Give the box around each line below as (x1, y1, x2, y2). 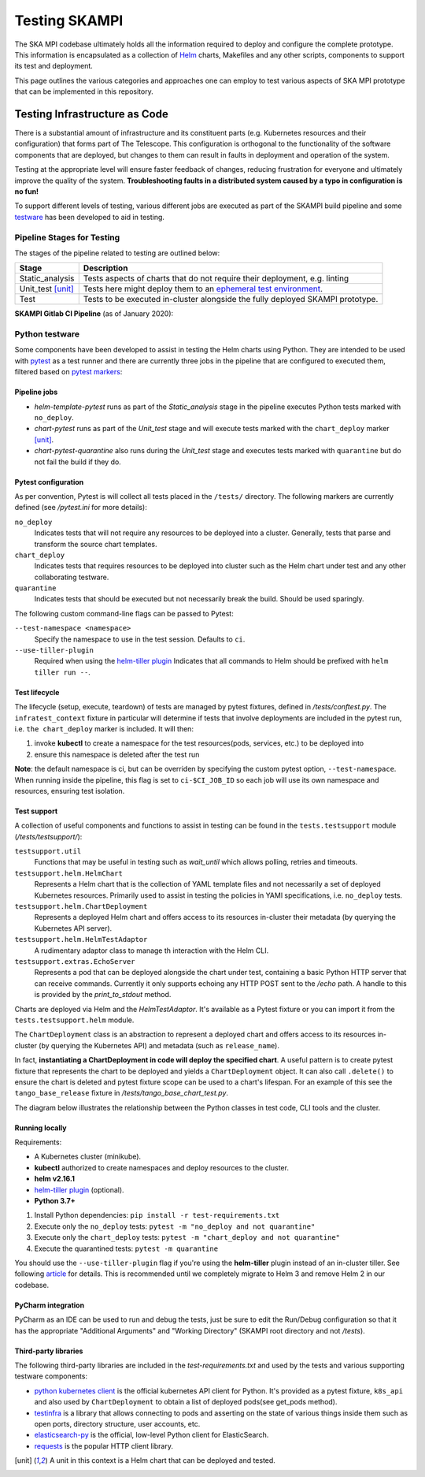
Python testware (14, 329, 80, 340)
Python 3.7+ (34, 1196, 76, 1206)
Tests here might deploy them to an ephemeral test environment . (83, 284, 323, 295)
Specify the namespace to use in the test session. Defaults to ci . (34, 634, 246, 644)
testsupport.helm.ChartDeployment (14, 902, 148, 911)
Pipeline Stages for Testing (14, 232, 120, 243)
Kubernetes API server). (34, 923, 113, 933)
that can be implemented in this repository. (14, 87, 153, 96)
